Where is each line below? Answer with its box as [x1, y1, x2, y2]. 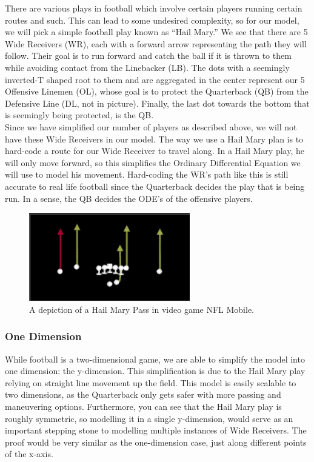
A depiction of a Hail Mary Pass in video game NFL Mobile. [29, 303, 254, 315]
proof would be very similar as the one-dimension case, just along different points [5, 435, 307, 448]
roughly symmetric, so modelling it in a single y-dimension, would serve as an [5, 412, 293, 424]
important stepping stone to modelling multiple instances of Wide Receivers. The [5, 424, 307, 437]
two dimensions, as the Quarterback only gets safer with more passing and [5, 388, 281, 401]
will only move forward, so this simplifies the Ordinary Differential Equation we [5, 156, 301, 169]
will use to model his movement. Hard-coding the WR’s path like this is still [5, 168, 289, 181]
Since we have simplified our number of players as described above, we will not [5, 120, 297, 133]
